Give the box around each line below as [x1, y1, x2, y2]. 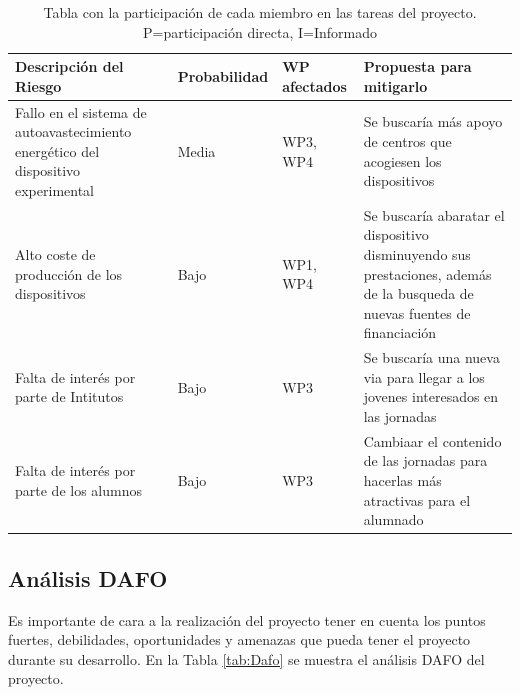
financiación [363, 322, 437, 343]
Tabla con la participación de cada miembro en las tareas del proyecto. [43, 2, 477, 22]
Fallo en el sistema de [15, 101, 147, 122]
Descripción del [15, 56, 124, 77]
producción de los [15, 263, 123, 284]
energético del [15, 140, 100, 161]
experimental [15, 180, 94, 200]
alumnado [363, 509, 424, 530]
